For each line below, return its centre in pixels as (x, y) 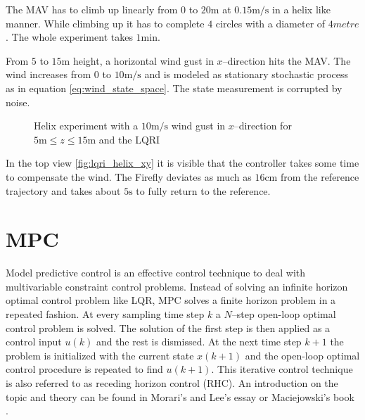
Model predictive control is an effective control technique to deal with (156, 273)
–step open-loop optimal (284, 314)
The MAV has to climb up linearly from (92, 9)
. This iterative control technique (282, 369)
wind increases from (49, 74)
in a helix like (301, 9)
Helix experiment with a (86, 126)
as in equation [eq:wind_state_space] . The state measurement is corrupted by (174, 88)
